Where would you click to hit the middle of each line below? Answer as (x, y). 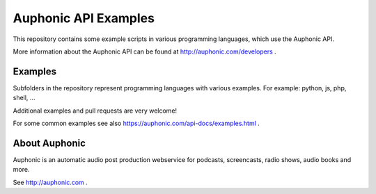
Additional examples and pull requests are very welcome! (95, 111)
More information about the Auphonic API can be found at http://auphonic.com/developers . (144, 51)
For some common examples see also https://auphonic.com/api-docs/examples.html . (136, 123)
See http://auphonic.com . (50, 182)
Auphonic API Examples (84, 18)
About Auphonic (49, 143)
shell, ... (24, 98)
